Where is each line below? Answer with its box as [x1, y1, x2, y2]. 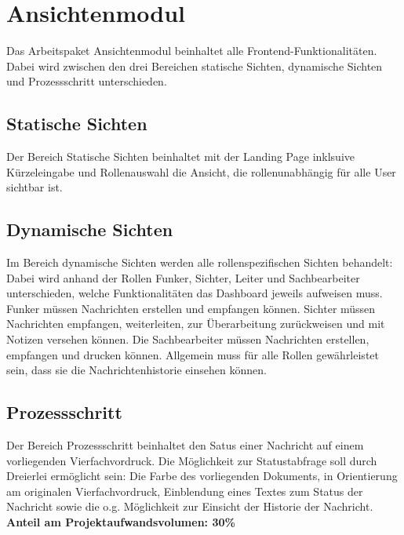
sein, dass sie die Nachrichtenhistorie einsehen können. [6, 362, 267, 378]
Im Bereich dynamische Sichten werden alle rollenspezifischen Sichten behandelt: [6, 254, 393, 271]
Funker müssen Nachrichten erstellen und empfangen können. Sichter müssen [6, 300, 376, 316]
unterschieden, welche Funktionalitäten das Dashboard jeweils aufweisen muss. [6, 285, 383, 301]
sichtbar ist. [6, 179, 63, 195]
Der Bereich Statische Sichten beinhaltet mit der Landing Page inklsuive [6, 148, 355, 165]
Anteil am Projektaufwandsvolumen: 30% [6, 514, 235, 530]
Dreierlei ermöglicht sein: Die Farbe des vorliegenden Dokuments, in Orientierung [6, 468, 398, 484]
